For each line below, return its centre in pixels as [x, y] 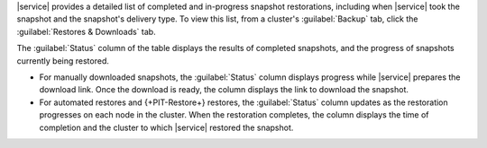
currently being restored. [63, 61]
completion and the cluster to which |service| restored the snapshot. [166, 127]
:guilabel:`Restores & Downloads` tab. [87, 31]
